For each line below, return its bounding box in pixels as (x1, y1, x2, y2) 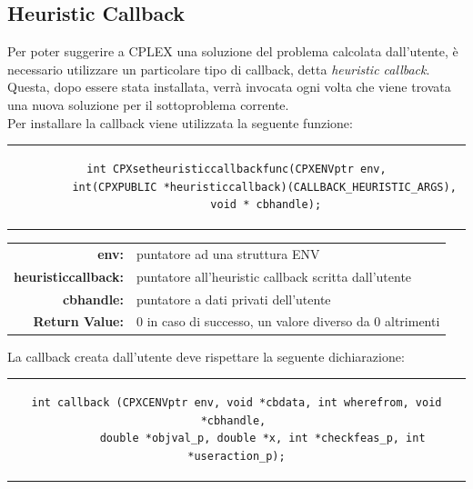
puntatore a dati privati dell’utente (136, 289, 331, 308)
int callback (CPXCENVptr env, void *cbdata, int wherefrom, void (31, 395, 442, 409)
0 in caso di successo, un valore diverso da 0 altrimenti (136, 312, 440, 331)
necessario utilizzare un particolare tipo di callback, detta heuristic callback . (7, 59, 430, 78)
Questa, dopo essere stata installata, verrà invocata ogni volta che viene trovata (7, 77, 451, 96)
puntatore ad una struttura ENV (136, 244, 320, 263)
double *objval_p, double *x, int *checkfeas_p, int (99, 432, 426, 445)
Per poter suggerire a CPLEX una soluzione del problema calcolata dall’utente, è (7, 42, 458, 61)
